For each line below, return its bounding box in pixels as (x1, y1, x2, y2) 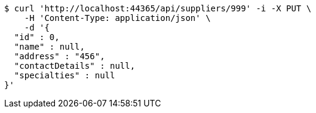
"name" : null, (14, 42, 85, 51)
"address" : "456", (14, 51, 105, 61)
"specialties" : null (14, 71, 115, 80)
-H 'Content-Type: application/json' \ (24, 13, 211, 23)
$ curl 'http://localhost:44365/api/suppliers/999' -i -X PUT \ (4, 4, 312, 13)
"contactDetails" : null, (14, 61, 136, 71)
